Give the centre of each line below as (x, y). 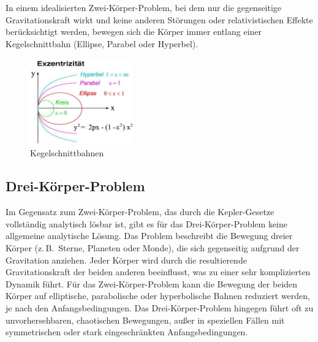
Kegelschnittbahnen (67, 153)
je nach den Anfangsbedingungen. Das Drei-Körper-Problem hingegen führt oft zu (160, 308)
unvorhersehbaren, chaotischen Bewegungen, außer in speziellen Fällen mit (145, 320)
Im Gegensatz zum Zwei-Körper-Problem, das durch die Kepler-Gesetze (140, 212)
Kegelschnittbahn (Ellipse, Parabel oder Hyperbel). (102, 43)
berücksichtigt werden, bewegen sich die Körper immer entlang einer (134, 32)
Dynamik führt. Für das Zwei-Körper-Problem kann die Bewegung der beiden (152, 283)
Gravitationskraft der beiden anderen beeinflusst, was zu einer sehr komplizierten (158, 272)
